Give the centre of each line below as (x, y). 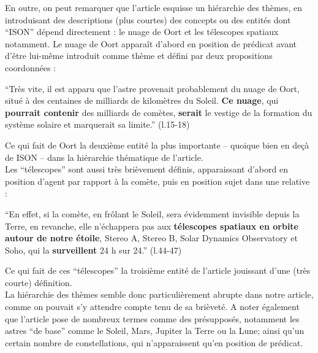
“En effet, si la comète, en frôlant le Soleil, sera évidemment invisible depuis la (152, 213)
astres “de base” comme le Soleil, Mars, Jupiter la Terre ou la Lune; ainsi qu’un (155, 331)
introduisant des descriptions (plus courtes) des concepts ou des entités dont (148, 19)
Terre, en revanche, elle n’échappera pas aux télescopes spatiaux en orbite (152, 226)
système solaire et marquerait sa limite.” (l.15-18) (97, 124)
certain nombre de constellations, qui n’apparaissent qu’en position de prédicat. (154, 342)
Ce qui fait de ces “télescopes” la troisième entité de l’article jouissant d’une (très (158, 270)
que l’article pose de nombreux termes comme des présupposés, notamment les (152, 318)
